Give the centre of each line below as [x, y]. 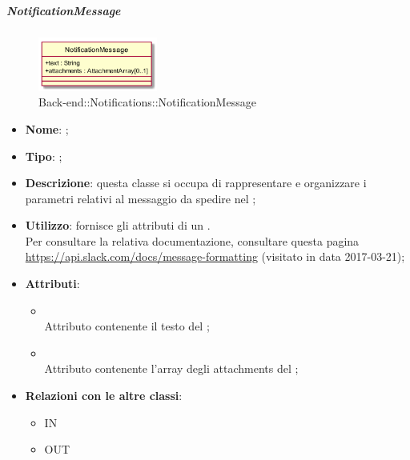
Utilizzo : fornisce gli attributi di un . [118, 225]
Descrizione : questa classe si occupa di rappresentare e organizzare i [196, 183]
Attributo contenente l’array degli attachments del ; [171, 368]
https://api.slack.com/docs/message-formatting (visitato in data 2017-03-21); [215, 256]
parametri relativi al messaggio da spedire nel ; [141, 198]
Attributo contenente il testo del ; [127, 326]
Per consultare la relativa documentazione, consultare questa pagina [192, 240]
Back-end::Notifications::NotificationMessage [147, 102]
